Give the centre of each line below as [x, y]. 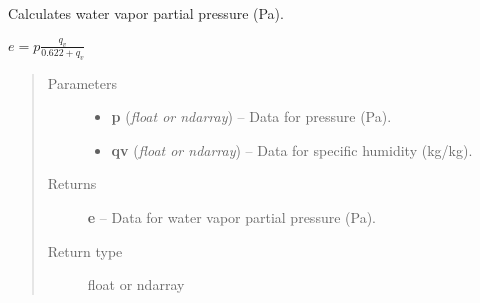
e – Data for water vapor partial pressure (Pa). [231, 217]
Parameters [82, 82]
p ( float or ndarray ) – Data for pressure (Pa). [251, 116]
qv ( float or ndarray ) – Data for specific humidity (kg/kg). [292, 149]
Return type [85, 250]
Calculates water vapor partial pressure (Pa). [146, 13]
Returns [72, 183]
